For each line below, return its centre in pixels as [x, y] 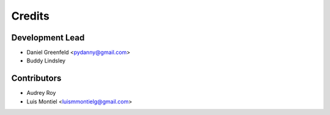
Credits [31, 16]
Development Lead [48, 38]
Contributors [36, 79]
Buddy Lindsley [46, 61]
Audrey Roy [41, 93]
